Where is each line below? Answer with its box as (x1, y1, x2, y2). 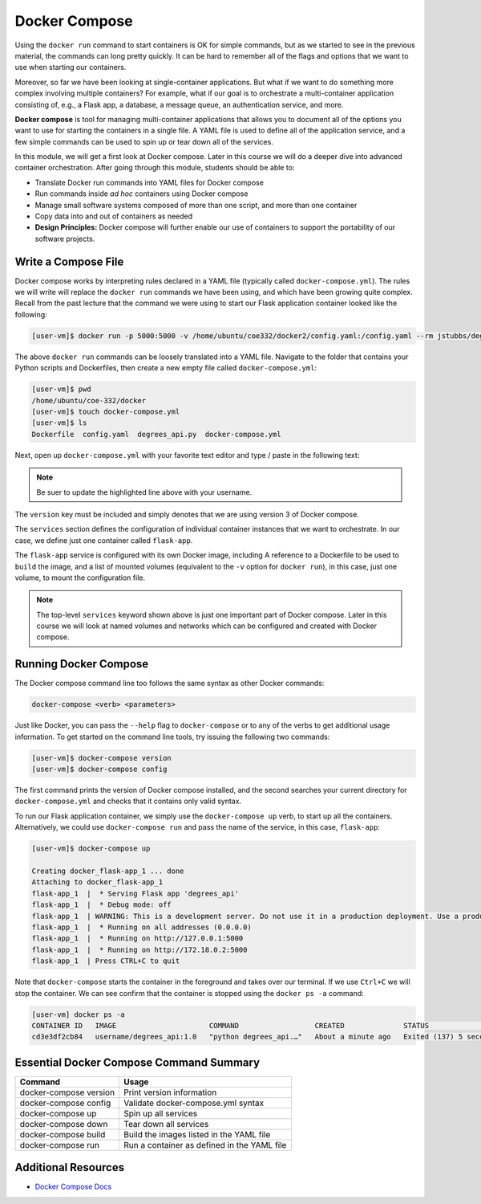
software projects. (34, 234, 95, 243)
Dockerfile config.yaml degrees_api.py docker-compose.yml (31, 430, 281, 439)
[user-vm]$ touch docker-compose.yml (31, 407, 180, 416)
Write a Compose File (14, 255, 124, 268)
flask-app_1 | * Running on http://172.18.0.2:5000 (31, 945, 248, 954)
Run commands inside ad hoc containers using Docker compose (34, 189, 249, 198)
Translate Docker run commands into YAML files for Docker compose (34, 178, 265, 187)
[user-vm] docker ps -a (31, 1010, 126, 1019)
